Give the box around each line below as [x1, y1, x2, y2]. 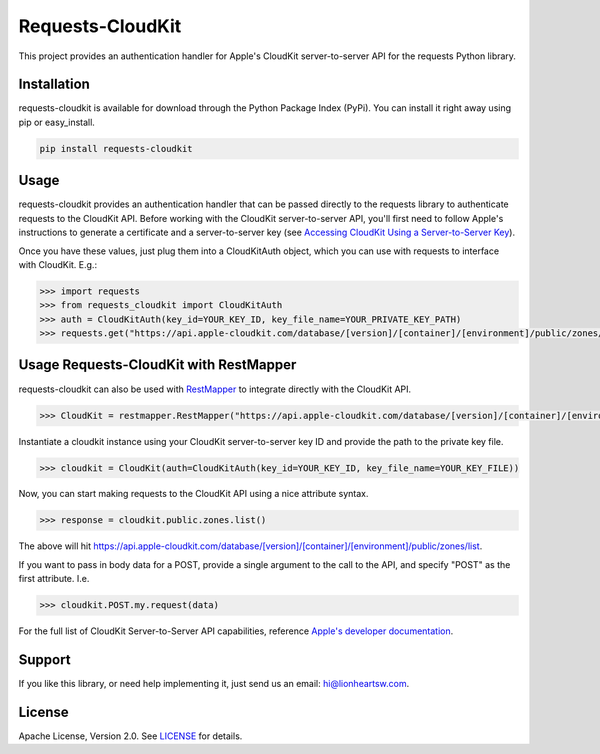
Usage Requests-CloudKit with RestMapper [18, 356, 297, 374]
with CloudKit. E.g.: [18, 258, 98, 270]
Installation [18, 76, 90, 93]
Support [18, 651, 71, 669]
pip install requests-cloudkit [39, 143, 194, 154]
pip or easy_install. [18, 116, 95, 128]
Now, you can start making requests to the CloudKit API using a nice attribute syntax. [18, 488, 369, 500]
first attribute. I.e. [18, 573, 90, 585]
